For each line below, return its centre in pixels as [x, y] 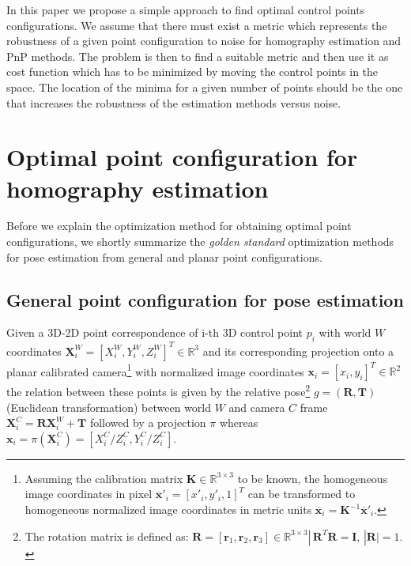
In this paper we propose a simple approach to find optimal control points [186, 9]
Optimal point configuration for [182, 157]
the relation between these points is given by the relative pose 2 [158, 391]
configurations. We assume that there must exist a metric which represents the [197, 25]
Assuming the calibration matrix [104, 478]
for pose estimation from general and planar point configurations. [164, 257]
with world [345, 332]
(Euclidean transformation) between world [109, 407]
